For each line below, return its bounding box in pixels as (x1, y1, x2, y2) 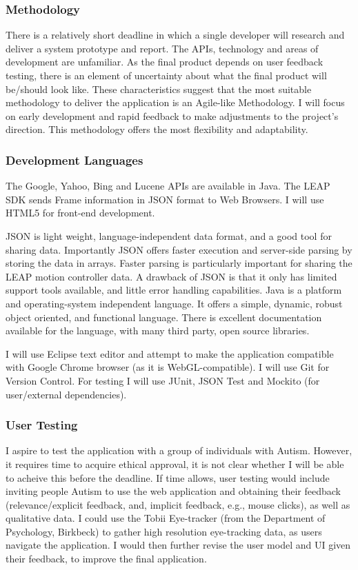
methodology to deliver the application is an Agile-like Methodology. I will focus (6, 95, 345, 110)
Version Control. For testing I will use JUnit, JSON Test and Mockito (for (6, 373, 320, 387)
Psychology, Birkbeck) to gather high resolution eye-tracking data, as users (6, 524, 322, 538)
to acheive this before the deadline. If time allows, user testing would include (6, 470, 330, 485)
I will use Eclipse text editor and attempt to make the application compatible (6, 346, 334, 360)
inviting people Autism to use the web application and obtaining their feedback (6, 484, 341, 498)
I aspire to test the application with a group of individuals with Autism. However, (6, 443, 352, 458)
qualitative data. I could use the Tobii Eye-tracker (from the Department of (6, 511, 326, 525)
